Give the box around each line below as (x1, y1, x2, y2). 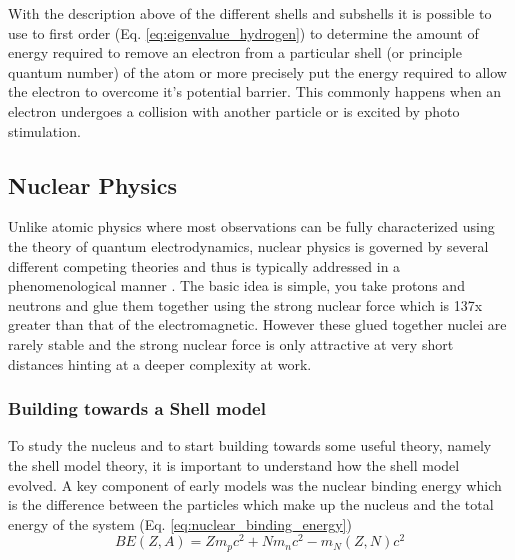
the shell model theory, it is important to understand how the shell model (8, 454, 460, 475)
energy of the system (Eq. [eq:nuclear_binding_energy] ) (8, 513, 352, 534)
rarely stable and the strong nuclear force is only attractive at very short (8, 333, 454, 354)
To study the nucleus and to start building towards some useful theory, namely (8, 435, 492, 456)
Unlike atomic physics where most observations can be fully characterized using (8, 216, 495, 237)
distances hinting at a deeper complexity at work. (8, 353, 312, 374)
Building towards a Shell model (8, 396, 266, 421)
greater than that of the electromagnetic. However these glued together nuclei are (8, 314, 507, 335)
